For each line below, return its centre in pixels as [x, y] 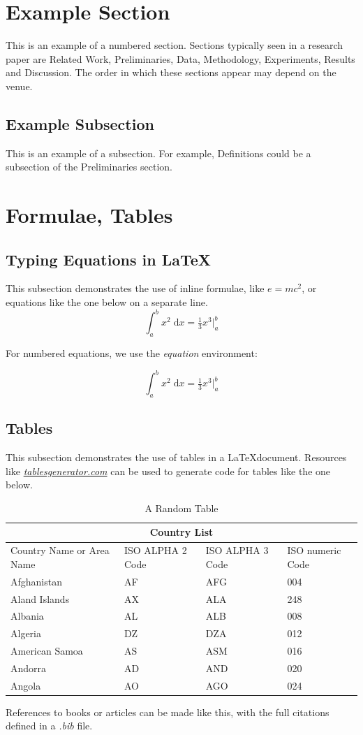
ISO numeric [314, 550]
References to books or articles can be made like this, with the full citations [168, 712]
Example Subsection [80, 123]
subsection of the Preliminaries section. [89, 167]
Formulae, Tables [89, 215]
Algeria [26, 633]
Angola [26, 685]
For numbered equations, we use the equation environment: [132, 352]
